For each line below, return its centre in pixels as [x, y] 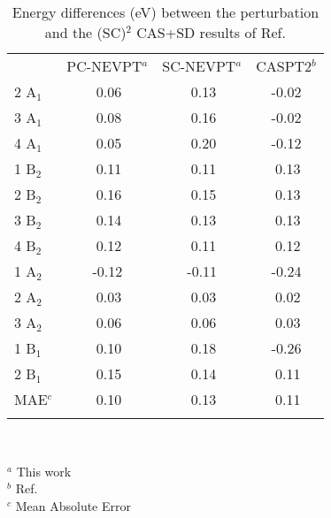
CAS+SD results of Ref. [211, 32]
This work [44, 471]
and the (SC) [85, 32]
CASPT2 [284, 66]
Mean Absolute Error [73, 505]
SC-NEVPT [199, 66]
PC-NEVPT [104, 66]
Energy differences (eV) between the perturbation [165, 12]
